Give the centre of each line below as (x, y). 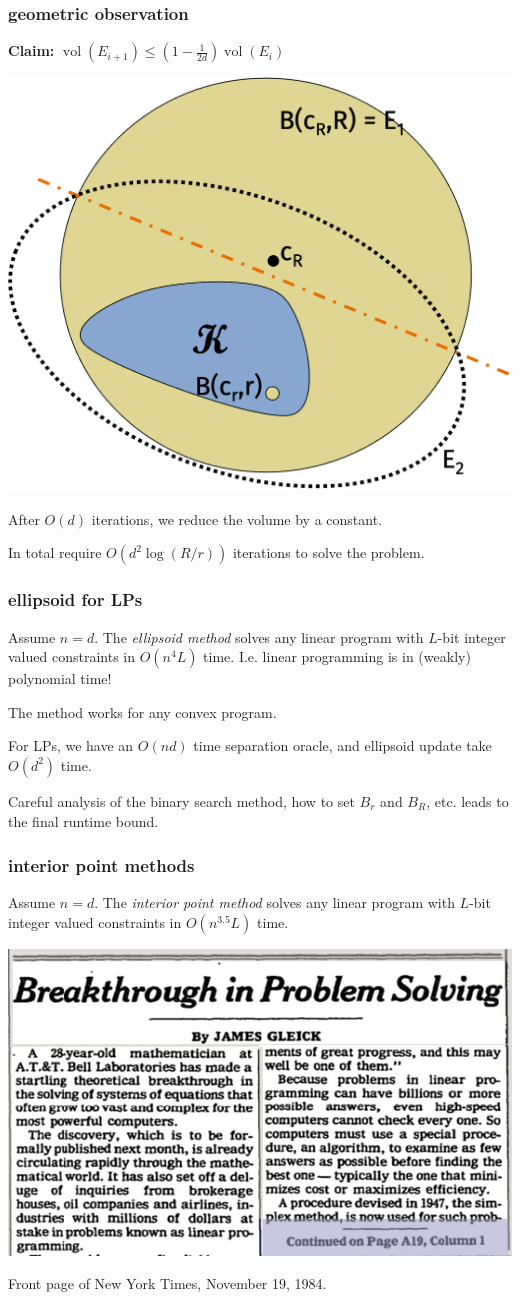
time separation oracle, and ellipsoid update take (342, 745)
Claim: (31, 50)
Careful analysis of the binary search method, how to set (181, 800)
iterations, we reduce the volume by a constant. (237, 518)
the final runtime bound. (83, 820)
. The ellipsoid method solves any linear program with (259, 636)
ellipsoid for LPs (75, 599)
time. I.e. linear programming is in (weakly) (337, 656)
